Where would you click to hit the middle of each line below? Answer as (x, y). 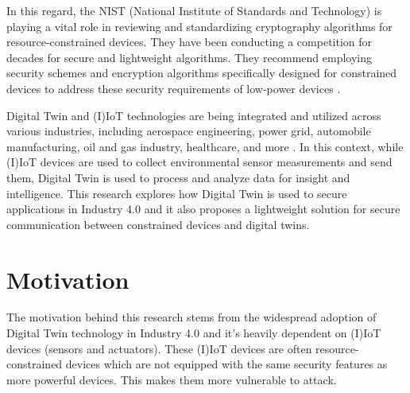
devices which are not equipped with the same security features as (226, 364)
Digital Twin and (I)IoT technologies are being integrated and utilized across (194, 115)
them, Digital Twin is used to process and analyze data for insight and (178, 177)
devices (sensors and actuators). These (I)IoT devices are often (159, 348)
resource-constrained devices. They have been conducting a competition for (190, 42)
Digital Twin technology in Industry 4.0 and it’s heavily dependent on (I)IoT (194, 333)
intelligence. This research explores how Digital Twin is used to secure (177, 193)
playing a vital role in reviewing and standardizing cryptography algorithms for (199, 26)
